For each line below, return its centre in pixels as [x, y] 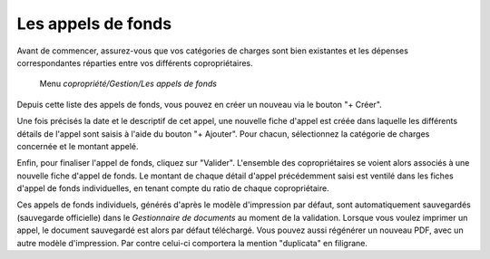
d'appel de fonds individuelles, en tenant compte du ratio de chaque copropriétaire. [173, 188]
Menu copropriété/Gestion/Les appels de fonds [128, 84]
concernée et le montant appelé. [78, 146]
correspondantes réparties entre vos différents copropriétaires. [135, 62]
